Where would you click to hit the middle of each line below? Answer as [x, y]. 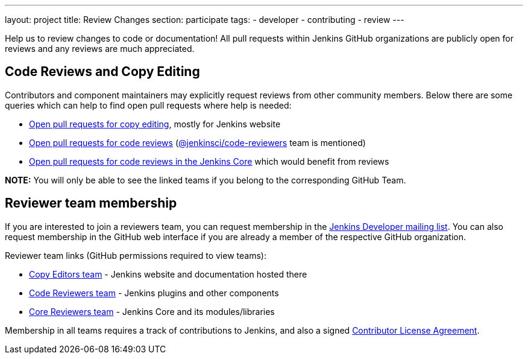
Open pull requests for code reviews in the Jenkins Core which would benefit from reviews [209, 161]
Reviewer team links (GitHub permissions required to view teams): [136, 255]
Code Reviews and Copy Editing [102, 72]
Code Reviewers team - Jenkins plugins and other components [154, 293]
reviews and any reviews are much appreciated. [100, 49]
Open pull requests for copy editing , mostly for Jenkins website [155, 124]
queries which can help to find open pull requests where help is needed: [148, 105]
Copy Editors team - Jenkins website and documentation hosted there [168, 274]
